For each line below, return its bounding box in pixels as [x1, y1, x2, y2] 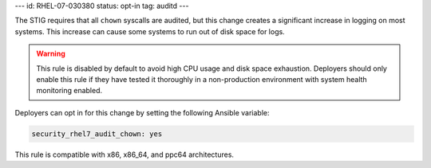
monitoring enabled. [36, 86, 103, 96]
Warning [36, 49, 65, 59]
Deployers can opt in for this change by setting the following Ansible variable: [14, 107, 270, 117]
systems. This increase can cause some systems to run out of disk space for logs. [14, 26, 285, 36]
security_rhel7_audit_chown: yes [31, 129, 163, 139]
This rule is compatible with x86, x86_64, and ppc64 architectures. [14, 150, 235, 159]
